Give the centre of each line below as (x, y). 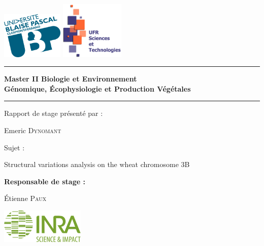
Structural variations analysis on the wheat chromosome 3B (97, 164)
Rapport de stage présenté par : (54, 113)
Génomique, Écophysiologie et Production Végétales (97, 88)
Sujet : (14, 147)
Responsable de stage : (45, 181)
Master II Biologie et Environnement (71, 79)
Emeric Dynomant (33, 130)
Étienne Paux (25, 198)
